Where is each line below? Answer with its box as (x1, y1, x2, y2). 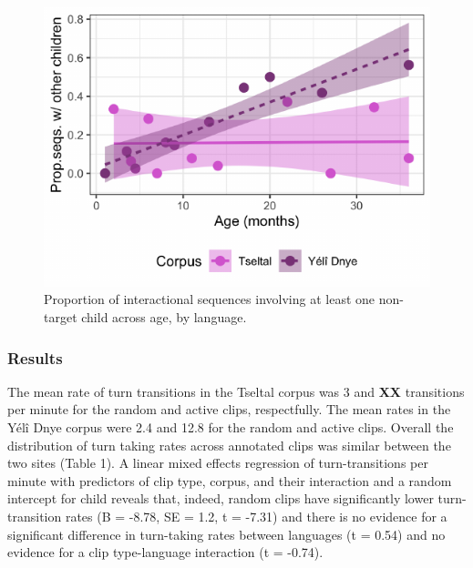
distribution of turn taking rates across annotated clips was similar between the (7, 435, 451, 454)
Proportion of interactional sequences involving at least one (44, 289, 375, 309)
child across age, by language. (81, 308, 247, 327)
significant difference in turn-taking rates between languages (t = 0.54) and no (7, 524, 446, 543)
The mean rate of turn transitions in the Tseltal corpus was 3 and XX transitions (7, 381, 465, 401)
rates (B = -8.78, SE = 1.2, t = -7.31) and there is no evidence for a (65, 507, 447, 526)
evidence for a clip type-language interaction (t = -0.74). (7, 543, 324, 562)
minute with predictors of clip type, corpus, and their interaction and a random (7, 471, 452, 490)
